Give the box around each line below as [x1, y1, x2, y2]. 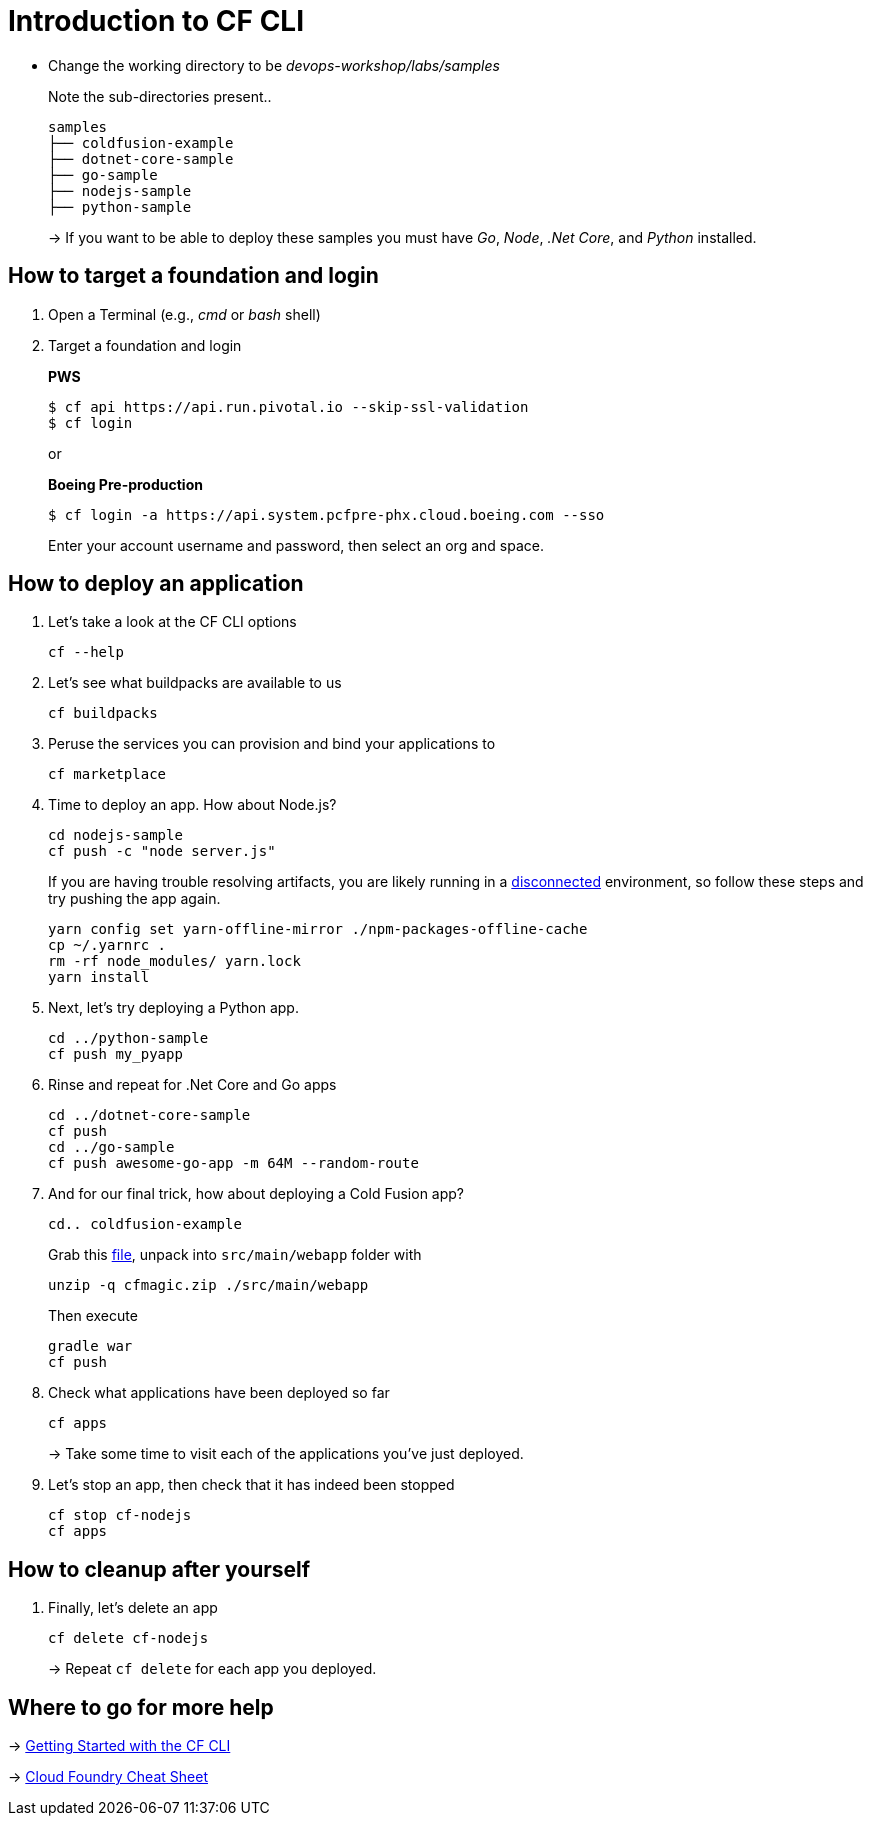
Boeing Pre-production [48, 475, 203, 493]
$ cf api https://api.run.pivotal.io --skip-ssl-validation [48, 398, 529, 415]
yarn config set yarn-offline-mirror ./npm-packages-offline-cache [48, 921, 588, 938]
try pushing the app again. [48, 890, 221, 908]
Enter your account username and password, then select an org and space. [48, 536, 544, 554]
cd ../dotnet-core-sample [48, 1107, 251, 1124]
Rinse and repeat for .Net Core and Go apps [48, 1076, 337, 1094]
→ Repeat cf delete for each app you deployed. [48, 1660, 377, 1678]
